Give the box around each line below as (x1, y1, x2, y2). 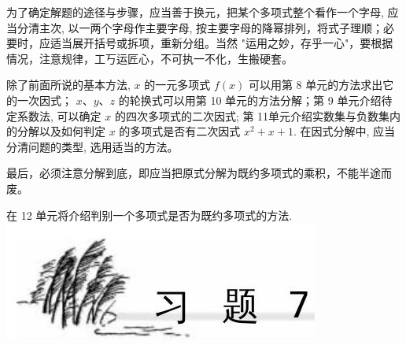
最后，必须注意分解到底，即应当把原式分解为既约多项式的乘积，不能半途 (6, 165, 381, 181)
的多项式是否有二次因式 (119, 123, 241, 139)
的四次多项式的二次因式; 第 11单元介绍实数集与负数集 (114, 107, 390, 124)
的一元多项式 (144, 76, 211, 93)
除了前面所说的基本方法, (6, 76, 131, 93)
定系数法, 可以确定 (6, 107, 101, 124)
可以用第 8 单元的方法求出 (248, 76, 383, 93)
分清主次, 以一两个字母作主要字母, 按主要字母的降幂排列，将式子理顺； (17, 19, 384, 35)
